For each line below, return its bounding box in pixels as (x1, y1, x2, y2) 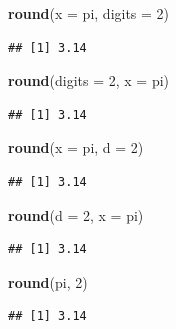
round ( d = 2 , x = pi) (8, 204, 144, 225)
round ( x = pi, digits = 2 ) (8, 3, 170, 23)
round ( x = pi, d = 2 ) (8, 137, 144, 158)
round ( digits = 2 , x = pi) (8, 70, 170, 91)
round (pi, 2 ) (8, 271, 88, 292)
